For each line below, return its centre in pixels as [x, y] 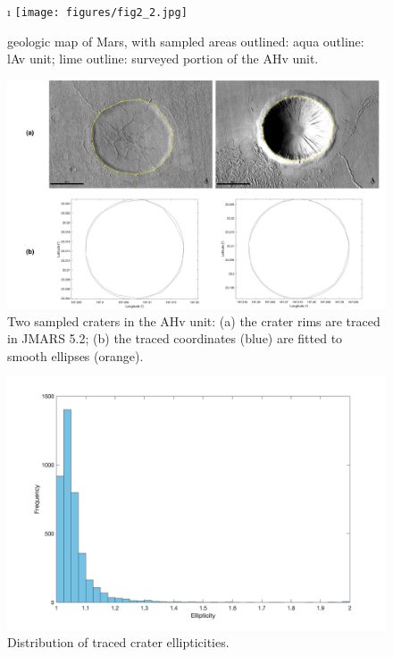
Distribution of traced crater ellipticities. [118, 642]
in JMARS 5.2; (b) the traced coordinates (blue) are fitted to [175, 338]
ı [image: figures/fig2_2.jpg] [97, 11]
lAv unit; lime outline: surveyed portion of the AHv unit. [163, 59]
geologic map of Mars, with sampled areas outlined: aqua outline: [186, 41]
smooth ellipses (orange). [75, 355]
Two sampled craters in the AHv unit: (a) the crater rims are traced [194, 320]
